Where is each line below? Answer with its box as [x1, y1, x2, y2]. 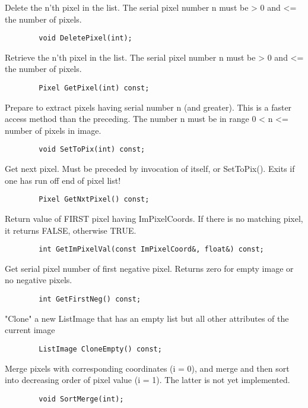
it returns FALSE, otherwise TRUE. [5, 224, 136, 236]
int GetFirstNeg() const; [39, 295, 141, 303]
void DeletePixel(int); [39, 34, 132, 43]
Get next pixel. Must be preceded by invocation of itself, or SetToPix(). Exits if [5, 162, 295, 175]
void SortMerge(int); [39, 394, 124, 403]
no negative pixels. [5, 274, 72, 286]
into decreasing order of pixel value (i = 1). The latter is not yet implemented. [5, 374, 290, 386]
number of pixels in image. [5, 124, 101, 136]
